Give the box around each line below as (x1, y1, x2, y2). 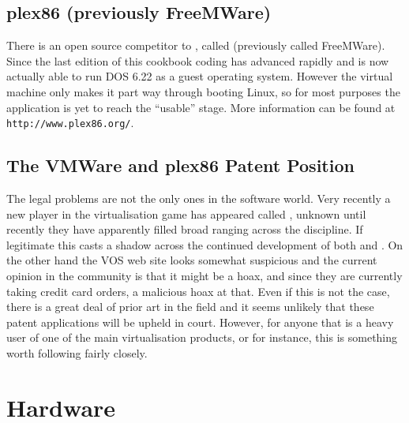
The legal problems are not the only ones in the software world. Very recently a (6, 190, 391, 207)
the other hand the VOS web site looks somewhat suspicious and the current (6, 252, 377, 268)
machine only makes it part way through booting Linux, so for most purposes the (6, 83, 400, 99)
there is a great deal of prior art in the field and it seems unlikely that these (6, 298, 374, 315)
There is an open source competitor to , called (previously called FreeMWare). (6, 37, 385, 54)
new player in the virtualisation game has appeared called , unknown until (6, 205, 366, 222)
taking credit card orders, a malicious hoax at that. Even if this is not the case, (6, 283, 390, 299)
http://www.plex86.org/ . (6, 114, 134, 131)
